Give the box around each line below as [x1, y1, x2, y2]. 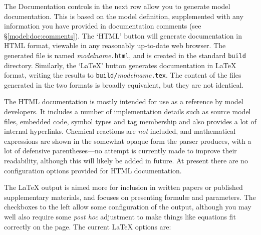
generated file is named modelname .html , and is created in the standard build [4, 50, 246, 60]
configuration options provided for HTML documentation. [4, 165, 182, 175]
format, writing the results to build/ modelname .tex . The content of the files [4, 70, 241, 80]
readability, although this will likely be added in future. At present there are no [4, 155, 248, 166]
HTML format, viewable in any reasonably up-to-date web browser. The [4, 40, 226, 51]
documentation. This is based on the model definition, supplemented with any [4, 11, 243, 21]
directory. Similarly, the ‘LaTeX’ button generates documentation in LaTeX [4, 60, 236, 70]
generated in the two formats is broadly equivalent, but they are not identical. [4, 79, 244, 90]
